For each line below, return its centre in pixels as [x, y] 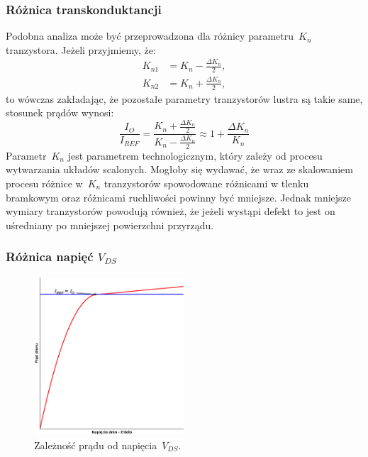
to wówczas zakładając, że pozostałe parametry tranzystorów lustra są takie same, [184, 98]
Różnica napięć [50, 257]
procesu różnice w [44, 183]
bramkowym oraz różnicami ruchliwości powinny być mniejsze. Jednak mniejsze [179, 197]
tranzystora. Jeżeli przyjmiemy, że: [81, 49]
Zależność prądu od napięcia [96, 445]
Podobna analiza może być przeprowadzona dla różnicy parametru [150, 36]
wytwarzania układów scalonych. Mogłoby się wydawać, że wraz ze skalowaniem [179, 169]
